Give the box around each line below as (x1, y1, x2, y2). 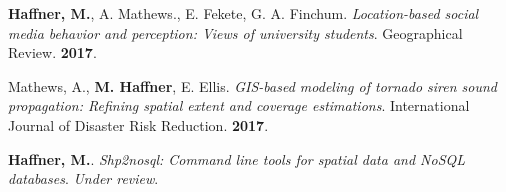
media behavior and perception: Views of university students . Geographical (8, 22, 463, 43)
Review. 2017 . (8, 42, 97, 63)
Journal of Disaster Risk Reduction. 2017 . (8, 114, 269, 135)
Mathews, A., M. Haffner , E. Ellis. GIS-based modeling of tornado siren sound (8, 75, 498, 96)
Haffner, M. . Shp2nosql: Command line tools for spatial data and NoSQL (8, 148, 466, 169)
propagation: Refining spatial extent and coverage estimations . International (8, 95, 470, 116)
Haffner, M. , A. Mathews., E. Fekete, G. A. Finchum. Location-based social (8, 3, 479, 23)
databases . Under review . (8, 168, 159, 189)
